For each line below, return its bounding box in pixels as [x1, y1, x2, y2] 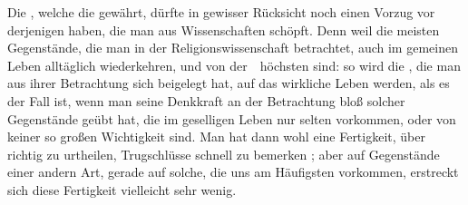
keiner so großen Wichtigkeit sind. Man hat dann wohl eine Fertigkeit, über [7, 127, 425, 146]
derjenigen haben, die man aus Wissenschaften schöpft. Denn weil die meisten [7, 20, 440, 39]
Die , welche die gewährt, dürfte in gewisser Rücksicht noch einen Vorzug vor [7, 3, 435, 21]
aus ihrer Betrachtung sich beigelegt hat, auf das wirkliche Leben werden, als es [7, 73, 450, 93]
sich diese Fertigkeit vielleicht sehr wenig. [7, 180, 237, 199]
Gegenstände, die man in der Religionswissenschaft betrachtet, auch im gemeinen [7, 38, 458, 57]
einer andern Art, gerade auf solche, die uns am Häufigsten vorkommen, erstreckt [7, 162, 459, 181]
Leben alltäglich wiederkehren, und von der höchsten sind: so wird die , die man [7, 55, 461, 74]
